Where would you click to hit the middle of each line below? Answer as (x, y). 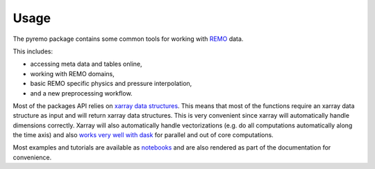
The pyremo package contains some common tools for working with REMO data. (128, 39)
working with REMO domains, (72, 73)
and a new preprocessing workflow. (81, 93)
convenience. (32, 157)
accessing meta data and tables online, (86, 64)
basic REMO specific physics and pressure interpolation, (111, 84)
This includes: (33, 51)
